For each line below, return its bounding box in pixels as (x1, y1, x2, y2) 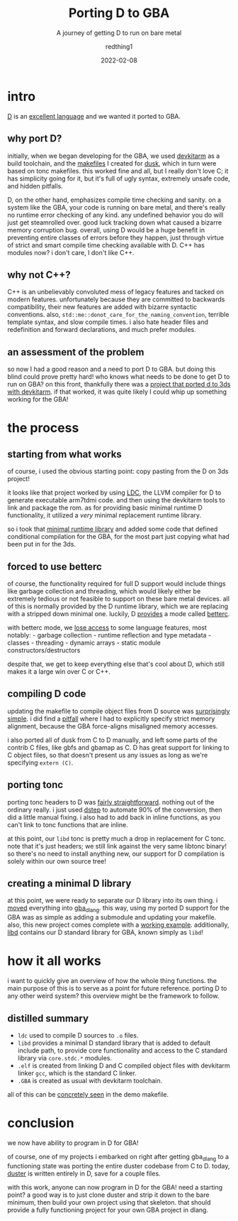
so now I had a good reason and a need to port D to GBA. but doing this (7, 365, 216, 374)
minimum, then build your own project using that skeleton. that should (7, 1198, 211, 1206)
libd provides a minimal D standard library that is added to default (17, 1038, 211, 1047)
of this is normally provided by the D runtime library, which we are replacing (7, 602, 229, 610)
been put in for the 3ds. (7, 540, 76, 549)
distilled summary (7, 1012, 89, 1024)
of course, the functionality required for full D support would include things (7, 579, 226, 588)
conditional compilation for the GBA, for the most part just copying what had (7, 532, 230, 541)
